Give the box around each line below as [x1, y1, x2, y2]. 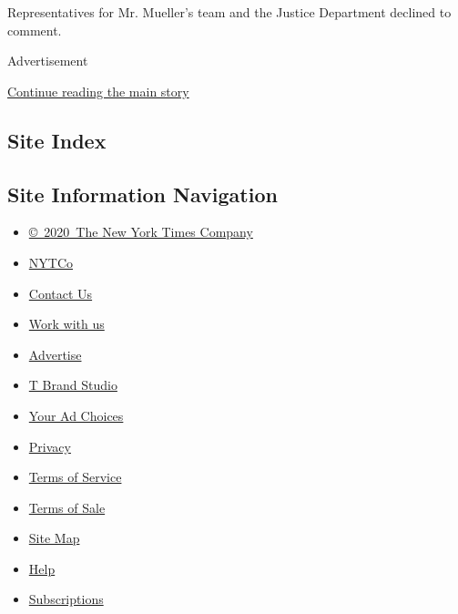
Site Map [28, 528, 80, 547]
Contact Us [28, 283, 93, 302]
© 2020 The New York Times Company [28, 222, 253, 241]
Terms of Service [28, 467, 122, 486]
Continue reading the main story [7, 81, 189, 100]
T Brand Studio [28, 375, 117, 394]
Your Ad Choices [28, 405, 124, 425]
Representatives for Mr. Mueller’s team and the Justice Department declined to [7, 3, 452, 21]
